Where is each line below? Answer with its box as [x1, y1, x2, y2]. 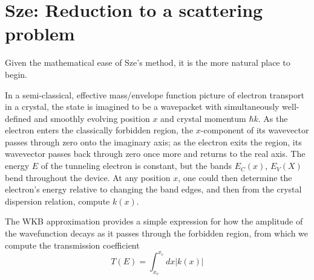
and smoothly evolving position [34, 112, 150, 124]
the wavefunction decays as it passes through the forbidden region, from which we [5, 227, 309, 240]
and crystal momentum [160, 112, 246, 124]
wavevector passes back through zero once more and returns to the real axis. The [5, 147, 306, 160]
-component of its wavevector [200, 124, 309, 136]
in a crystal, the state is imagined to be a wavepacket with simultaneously [5, 100, 280, 113]
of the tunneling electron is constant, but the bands [41, 159, 232, 172]
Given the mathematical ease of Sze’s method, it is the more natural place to [5, 56, 290, 69]
